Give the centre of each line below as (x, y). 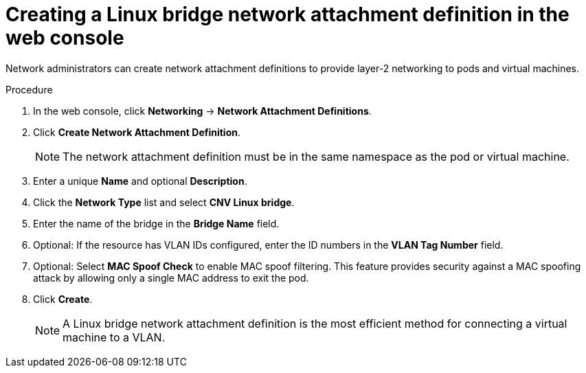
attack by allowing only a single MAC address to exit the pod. (171, 278)
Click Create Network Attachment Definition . (137, 132)
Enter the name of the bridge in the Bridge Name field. (156, 223)
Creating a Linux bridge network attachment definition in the (288, 14)
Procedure (29, 89)
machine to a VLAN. (114, 337)
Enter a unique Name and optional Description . (140, 181)
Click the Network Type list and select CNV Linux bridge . (164, 202)
